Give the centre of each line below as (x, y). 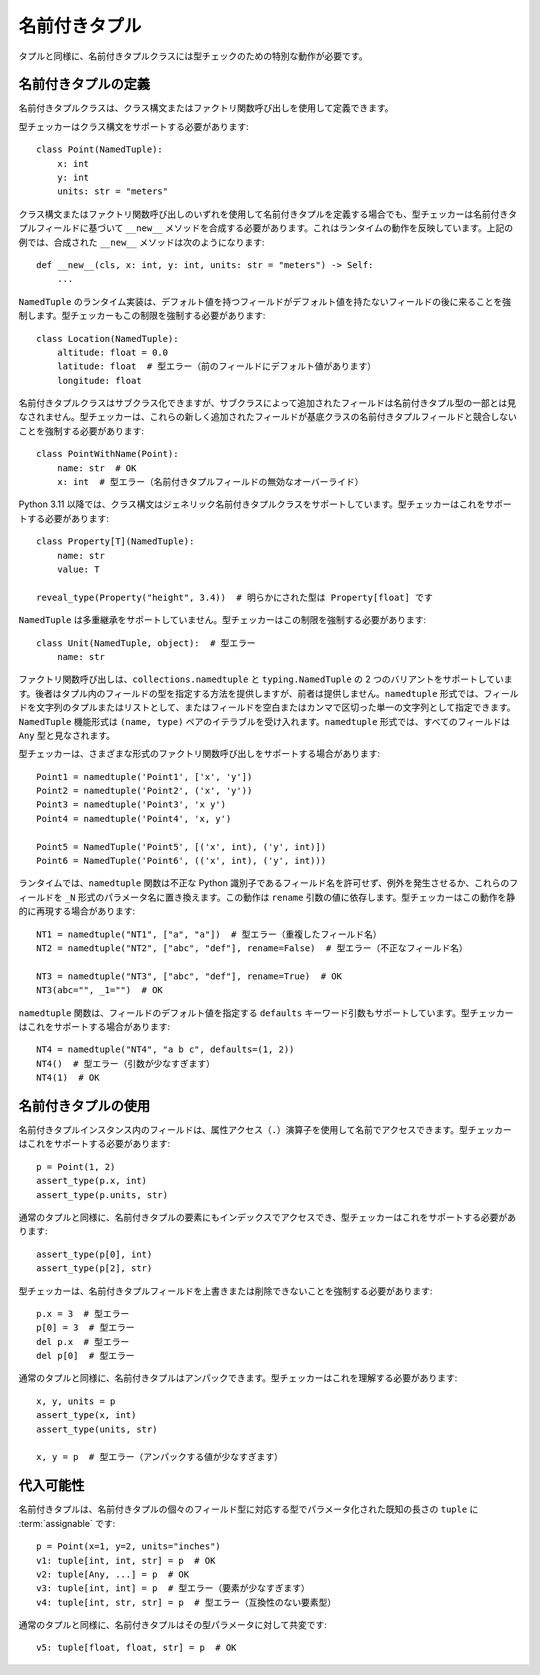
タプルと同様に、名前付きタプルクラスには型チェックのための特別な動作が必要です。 (193, 56)
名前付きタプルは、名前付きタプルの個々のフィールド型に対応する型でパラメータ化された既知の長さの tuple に (248, 1509)
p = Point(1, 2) (76, 1166)
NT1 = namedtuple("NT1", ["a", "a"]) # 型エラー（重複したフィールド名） (209, 934)
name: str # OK (96, 468)
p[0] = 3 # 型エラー (85, 1328)
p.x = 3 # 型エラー (83, 1313)
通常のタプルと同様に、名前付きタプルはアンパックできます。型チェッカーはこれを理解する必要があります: (238, 1378)
